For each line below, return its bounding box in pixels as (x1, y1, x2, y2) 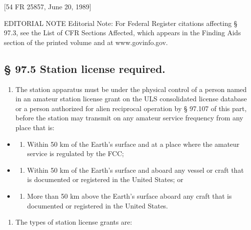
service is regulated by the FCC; (27, 148, 124, 159)
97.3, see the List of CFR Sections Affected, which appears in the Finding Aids (4, 27, 241, 38)
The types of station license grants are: (15, 217, 132, 227)
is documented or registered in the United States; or (27, 174, 183, 184)
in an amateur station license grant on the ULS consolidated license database (15, 93, 247, 104)
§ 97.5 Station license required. (4, 61, 166, 76)
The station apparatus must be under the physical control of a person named (15, 84, 247, 94)
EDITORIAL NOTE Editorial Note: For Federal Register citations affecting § (4, 18, 237, 28)
